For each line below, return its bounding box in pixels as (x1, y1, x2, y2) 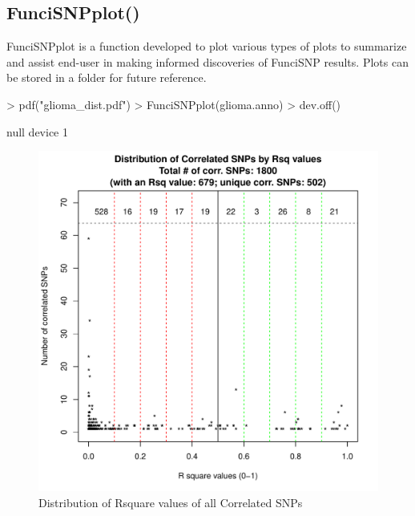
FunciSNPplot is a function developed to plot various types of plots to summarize (6, 38, 407, 55)
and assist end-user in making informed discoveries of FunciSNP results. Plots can (6, 53, 409, 70)
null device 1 (6, 123, 68, 140)
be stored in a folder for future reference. (6, 69, 207, 86)
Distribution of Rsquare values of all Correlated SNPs (38, 494, 303, 510)
